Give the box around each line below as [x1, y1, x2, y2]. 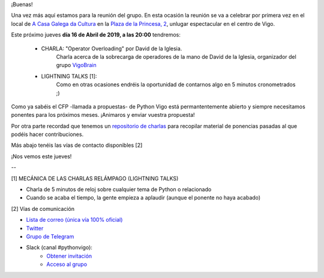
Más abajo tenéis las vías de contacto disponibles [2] [11, 141, 143, 149]
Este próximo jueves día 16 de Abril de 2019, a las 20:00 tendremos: [11, 31, 181, 38]
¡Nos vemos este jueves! [11, 153, 72, 160]
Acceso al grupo [46, 261, 87, 268]
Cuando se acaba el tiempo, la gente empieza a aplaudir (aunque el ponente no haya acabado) [26, 194, 261, 201]
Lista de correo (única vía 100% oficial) [26, 216, 123, 223]
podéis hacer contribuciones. [11, 131, 84, 138]
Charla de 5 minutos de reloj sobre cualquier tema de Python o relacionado [26, 186, 212, 193]
